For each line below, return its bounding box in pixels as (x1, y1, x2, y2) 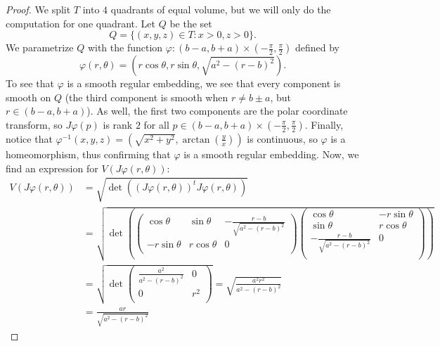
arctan (182, 134, 210, 145)
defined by (295, 40, 340, 55)
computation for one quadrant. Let (6, 15, 156, 30)
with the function (87, 40, 163, 55)
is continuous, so (247, 131, 318, 146)
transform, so (6, 117, 63, 132)
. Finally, (304, 117, 344, 132)
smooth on (6, 89, 51, 104)
